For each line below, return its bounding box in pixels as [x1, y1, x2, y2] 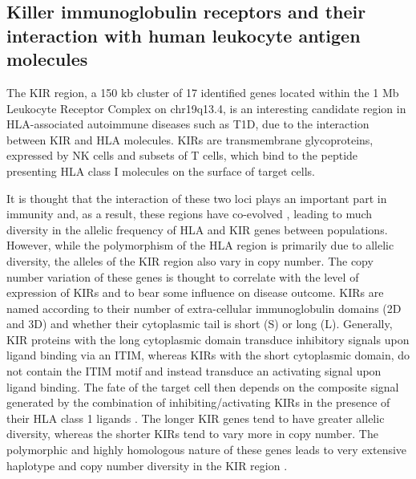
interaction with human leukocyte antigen [6, 22, 361, 47]
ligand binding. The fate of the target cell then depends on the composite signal [6, 378, 399, 395]
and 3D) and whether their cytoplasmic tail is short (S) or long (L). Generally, [6, 315, 393, 332]
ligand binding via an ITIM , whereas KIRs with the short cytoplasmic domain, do [6, 347, 410, 363]
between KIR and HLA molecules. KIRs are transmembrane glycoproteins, [6, 131, 374, 148]
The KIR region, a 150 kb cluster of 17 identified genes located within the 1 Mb [6, 83, 399, 100]
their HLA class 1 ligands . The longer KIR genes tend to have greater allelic [6, 409, 385, 426]
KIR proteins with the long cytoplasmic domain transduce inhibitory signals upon [6, 331, 410, 347]
